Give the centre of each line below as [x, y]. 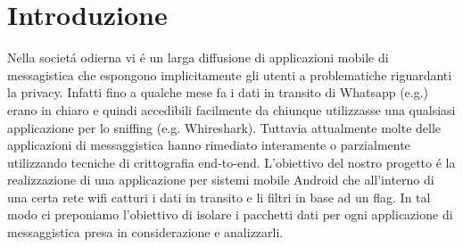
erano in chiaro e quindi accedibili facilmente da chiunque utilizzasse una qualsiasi [231, 109]
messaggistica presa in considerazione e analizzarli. [145, 232]
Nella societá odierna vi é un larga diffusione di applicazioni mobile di [198, 58]
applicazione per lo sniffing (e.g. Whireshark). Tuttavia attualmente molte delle [224, 127]
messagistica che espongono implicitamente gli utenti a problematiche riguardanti [230, 74]
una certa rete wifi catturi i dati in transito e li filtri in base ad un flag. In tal [219, 197]
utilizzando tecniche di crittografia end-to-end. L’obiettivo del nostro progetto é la [231, 162]
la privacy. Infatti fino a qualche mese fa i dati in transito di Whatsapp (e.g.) [218, 92]
